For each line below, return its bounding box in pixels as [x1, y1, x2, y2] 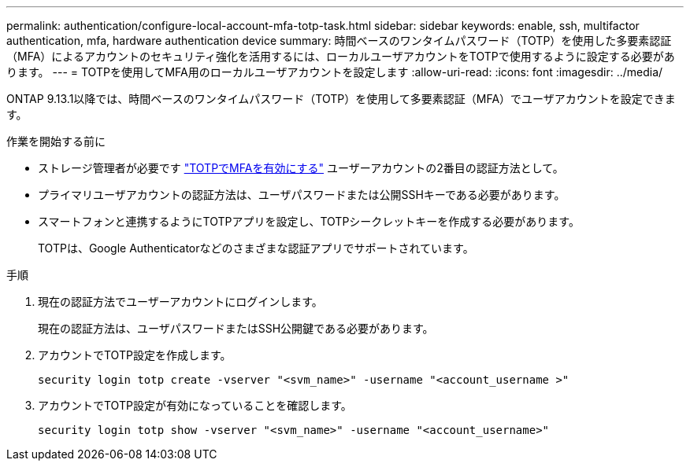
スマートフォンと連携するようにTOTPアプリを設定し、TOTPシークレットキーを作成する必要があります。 [38, 215, 580, 228]
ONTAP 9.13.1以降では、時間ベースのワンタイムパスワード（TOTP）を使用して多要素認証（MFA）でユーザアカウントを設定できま [6, 92, 676, 105]
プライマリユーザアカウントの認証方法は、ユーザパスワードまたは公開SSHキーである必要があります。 [38, 188, 566, 201]
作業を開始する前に [6, 134, 106, 148]
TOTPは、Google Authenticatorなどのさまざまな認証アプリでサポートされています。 [38, 241, 474, 255]
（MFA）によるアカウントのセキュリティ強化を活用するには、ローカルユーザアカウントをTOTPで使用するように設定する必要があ [6, 50, 675, 63]
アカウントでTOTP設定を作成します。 [38, 348, 232, 362]
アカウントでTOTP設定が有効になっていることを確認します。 [38, 399, 352, 412]
